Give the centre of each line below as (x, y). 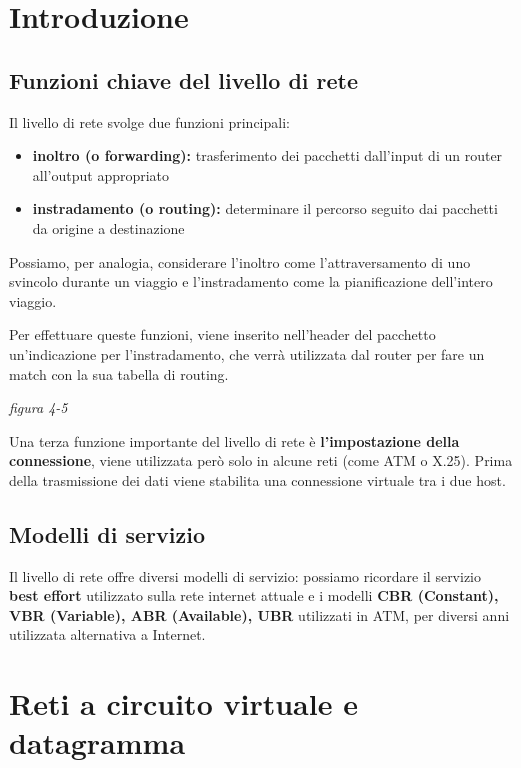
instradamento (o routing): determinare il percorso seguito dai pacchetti (265, 208)
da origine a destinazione (108, 227)
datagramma (97, 742)
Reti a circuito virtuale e (183, 703)
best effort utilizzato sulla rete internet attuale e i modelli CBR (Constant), (254, 595)
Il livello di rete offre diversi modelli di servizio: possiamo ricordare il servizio (245, 575)
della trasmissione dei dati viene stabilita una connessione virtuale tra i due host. (257, 479)
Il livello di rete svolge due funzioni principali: (149, 121)
